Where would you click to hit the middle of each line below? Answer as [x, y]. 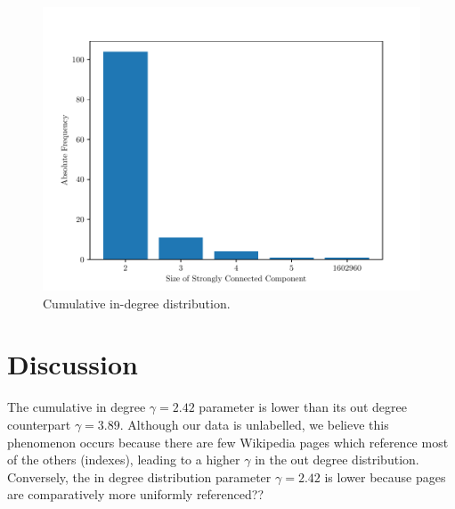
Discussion [73, 364]
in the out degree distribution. [337, 460]
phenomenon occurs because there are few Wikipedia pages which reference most [228, 442]
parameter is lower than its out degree [303, 407]
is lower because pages [385, 476]
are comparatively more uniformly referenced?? [136, 494]
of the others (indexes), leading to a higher [124, 460]
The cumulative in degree [77, 407]
